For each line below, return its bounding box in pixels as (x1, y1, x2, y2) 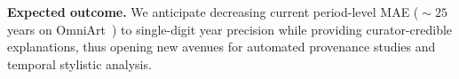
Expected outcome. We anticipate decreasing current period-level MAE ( (7, 3, 419, 20)
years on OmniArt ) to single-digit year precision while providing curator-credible (7, 20, 453, 38)
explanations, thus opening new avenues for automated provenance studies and (7, 37, 436, 56)
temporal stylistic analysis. (7, 54, 152, 73)
